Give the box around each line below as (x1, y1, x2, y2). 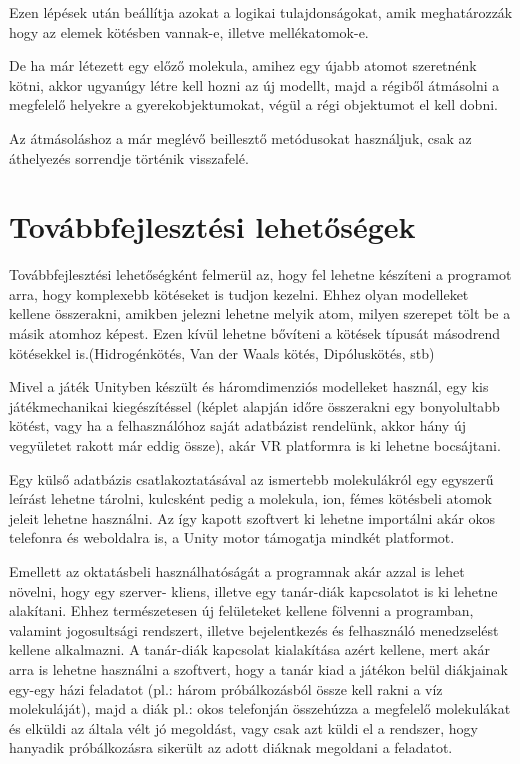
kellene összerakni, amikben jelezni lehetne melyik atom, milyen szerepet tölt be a (9, 303, 511, 324)
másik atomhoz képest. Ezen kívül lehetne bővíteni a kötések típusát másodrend (9, 323, 500, 344)
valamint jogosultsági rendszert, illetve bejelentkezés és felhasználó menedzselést (9, 619, 499, 640)
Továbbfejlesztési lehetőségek (9, 206, 416, 247)
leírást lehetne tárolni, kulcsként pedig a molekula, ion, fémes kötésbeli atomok (9, 488, 492, 509)
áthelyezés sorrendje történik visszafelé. (9, 147, 249, 168)
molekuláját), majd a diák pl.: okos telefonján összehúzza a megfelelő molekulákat (9, 698, 511, 719)
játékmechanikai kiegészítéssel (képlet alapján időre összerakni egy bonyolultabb (9, 395, 500, 416)
